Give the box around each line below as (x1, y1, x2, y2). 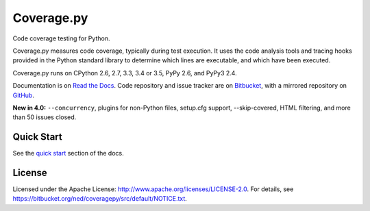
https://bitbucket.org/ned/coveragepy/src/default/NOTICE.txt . (12, 195, 188, 203)
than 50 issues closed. (12, 113, 77, 121)
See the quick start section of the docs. (12, 149, 124, 158)
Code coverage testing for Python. (12, 34, 110, 42)
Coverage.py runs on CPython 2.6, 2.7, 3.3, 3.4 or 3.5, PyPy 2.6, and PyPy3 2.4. (12, 69, 237, 77)
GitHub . (12, 91, 34, 99)
